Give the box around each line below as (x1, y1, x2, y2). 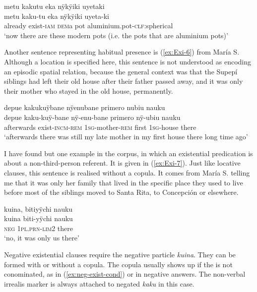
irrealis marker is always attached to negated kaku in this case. (4, 278, 194, 289)
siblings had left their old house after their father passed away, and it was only (4, 76, 243, 86)
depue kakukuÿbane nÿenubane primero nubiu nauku (4, 102, 165, 113)
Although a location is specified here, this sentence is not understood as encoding (4, 56, 252, 66)
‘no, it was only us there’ (4, 233, 79, 243)
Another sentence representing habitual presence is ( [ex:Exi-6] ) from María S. (4, 47, 240, 57)
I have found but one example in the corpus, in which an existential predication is (4, 148, 253, 158)
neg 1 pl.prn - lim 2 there (4, 223, 73, 233)
